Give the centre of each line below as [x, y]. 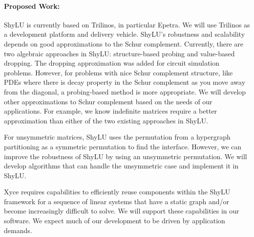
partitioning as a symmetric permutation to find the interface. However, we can [123, 146]
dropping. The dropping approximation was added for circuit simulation [112, 63]
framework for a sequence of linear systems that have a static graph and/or [117, 201]
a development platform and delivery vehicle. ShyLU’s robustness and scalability [125, 34]
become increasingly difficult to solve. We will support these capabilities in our [122, 211]
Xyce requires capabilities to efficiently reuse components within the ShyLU [117, 192]
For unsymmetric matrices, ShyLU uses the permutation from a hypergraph [117, 137]
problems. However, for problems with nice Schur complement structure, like [118, 72]
